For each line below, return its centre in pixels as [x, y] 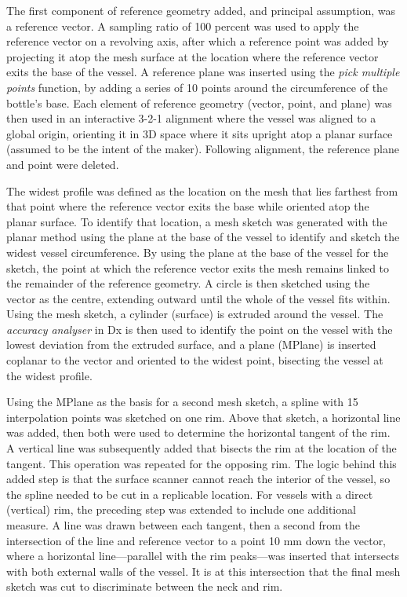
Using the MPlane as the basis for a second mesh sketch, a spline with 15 [182, 402]
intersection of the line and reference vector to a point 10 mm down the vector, [196, 540]
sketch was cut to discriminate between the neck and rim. [145, 586]
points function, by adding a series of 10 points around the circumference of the [197, 87]
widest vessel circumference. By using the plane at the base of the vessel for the [198, 252]
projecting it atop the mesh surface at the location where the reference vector [193, 56]
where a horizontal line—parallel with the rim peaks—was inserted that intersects [203, 556]
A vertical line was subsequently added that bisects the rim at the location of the [202, 448]
